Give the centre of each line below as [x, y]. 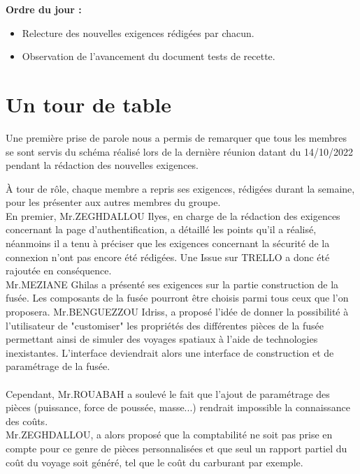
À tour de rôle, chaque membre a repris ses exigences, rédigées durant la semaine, [180, 188]
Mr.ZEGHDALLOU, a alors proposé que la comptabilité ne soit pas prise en [169, 435]
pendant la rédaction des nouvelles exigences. [102, 165]
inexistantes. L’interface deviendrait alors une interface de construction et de [170, 352]
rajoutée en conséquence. [59, 271]
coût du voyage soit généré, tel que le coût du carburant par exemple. [154, 462]
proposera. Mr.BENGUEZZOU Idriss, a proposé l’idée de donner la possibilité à [177, 312]
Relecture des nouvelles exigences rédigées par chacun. [138, 32]
